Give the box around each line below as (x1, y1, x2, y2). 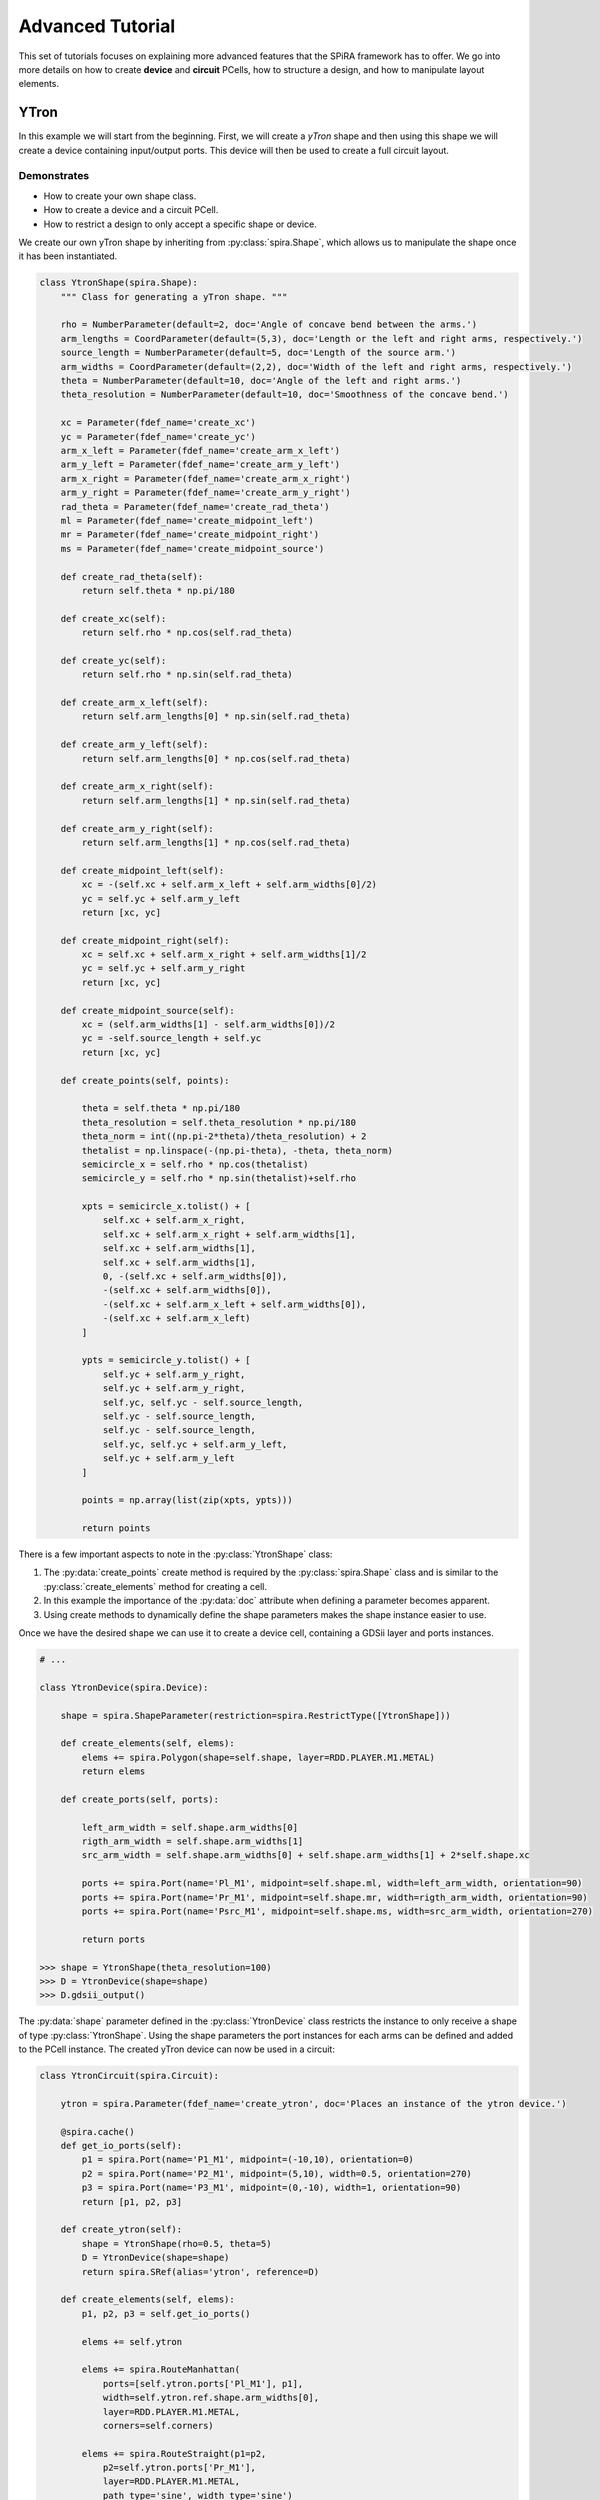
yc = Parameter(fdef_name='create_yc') (60, 431, 257, 442)
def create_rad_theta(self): (60, 571, 204, 582)
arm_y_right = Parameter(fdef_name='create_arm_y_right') (60, 487, 351, 499)
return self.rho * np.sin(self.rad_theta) (81, 669, 294, 680)
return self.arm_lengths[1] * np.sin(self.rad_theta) (81, 795, 351, 806)
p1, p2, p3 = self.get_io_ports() (81, 2308, 251, 2319)
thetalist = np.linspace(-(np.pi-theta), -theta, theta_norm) (81, 1145, 394, 1156)
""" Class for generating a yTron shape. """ (60, 291, 288, 302)
